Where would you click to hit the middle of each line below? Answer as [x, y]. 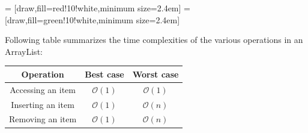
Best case [104, 74]
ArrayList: [24, 51]
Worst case [156, 74]
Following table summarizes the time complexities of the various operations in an [154, 40]
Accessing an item [43, 89]
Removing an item [43, 119]
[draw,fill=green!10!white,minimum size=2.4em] [92, 19]
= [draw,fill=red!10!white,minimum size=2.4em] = [98, 8]
